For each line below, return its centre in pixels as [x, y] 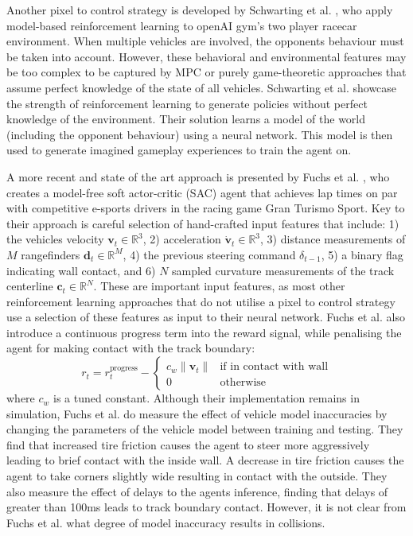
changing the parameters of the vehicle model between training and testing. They [205, 429]
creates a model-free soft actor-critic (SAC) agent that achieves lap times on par [202, 192]
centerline [30, 286]
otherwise [243, 383]
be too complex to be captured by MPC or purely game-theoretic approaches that [206, 72]
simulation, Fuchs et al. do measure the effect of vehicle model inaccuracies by [197, 413]
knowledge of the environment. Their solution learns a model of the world [186, 119]
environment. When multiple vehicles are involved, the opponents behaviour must [205, 41]
